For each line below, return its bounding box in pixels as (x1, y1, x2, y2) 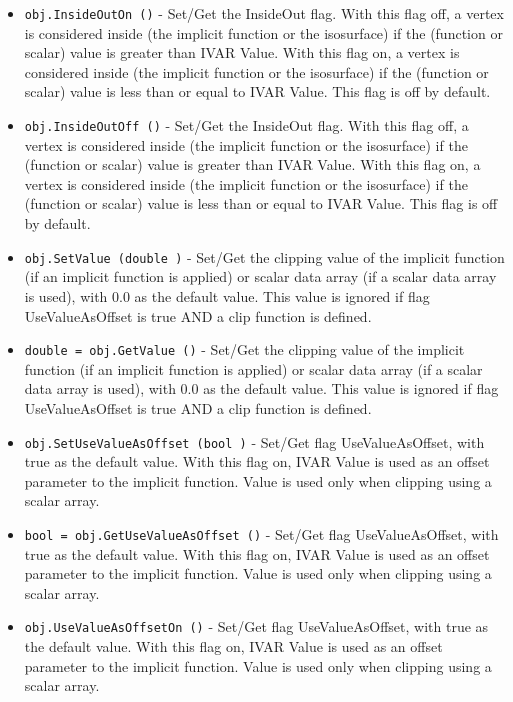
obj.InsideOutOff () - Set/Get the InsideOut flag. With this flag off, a (24, 115, 469, 136)
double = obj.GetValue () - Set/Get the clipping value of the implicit (24, 339, 465, 360)
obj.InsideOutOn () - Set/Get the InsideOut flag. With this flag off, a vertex (24, 3, 504, 23)
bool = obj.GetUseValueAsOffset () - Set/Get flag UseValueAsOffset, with (24, 523, 499, 544)
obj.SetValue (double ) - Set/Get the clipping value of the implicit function (24, 246, 505, 267)
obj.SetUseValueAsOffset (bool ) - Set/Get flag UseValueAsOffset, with (24, 431, 485, 452)
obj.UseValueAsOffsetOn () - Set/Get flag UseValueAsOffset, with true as (24, 616, 489, 637)
